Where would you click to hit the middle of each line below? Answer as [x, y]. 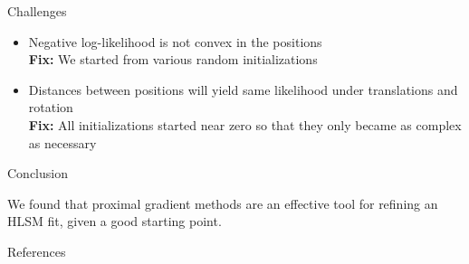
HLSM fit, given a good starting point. [115, 221]
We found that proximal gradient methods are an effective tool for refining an [223, 203]
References [37, 251]
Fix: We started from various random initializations [173, 59]
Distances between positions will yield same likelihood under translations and [243, 89]
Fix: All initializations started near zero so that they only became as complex [245, 124]
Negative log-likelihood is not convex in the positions [175, 41]
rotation [51, 107]
